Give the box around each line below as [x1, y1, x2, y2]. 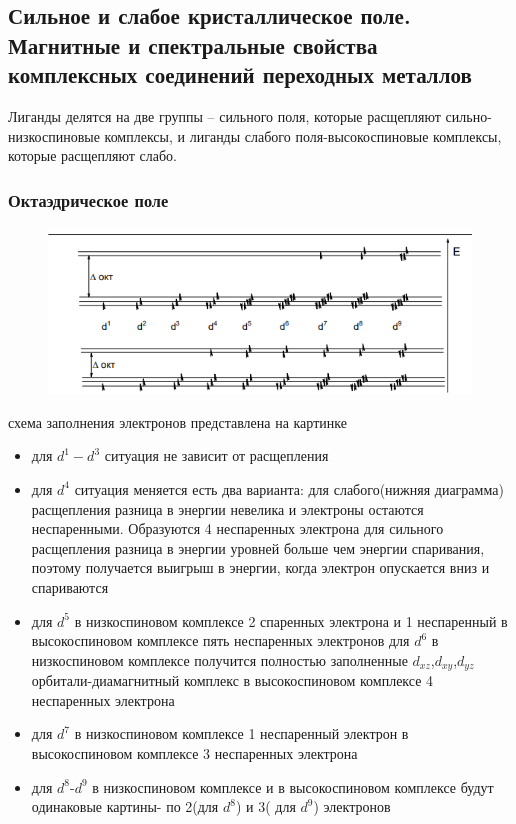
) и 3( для [235, 796, 296, 817]
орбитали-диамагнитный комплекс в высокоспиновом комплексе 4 [31, 670, 434, 691]
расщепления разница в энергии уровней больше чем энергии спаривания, [31, 537, 485, 558]
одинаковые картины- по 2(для [31, 796, 219, 817]
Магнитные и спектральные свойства [8, 29, 378, 60]
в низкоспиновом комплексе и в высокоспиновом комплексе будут [92, 776, 494, 797]
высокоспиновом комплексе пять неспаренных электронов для [31, 630, 410, 651]
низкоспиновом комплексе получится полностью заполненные [31, 649, 408, 670]
